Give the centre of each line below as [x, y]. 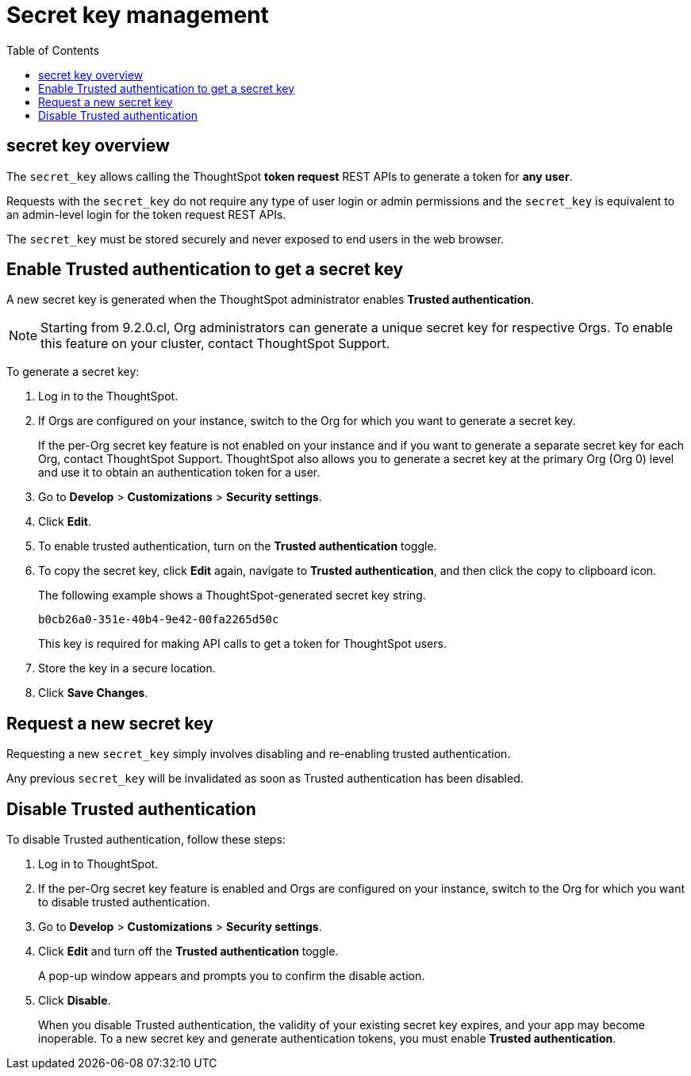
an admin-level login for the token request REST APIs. [146, 214]
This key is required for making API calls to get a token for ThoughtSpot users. [242, 644]
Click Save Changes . [93, 693]
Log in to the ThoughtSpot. [108, 396]
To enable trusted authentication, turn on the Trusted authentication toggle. [238, 546]
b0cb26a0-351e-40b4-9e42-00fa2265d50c [159, 620]
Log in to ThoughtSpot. [98, 864]
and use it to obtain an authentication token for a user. [179, 473]
